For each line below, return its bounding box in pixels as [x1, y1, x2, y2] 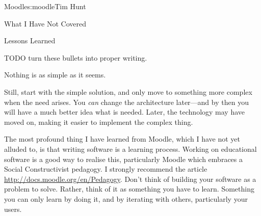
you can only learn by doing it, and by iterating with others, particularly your [4, 193, 248, 204]
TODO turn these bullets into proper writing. [4, 52, 147, 63]
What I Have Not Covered [4, 18, 87, 29]
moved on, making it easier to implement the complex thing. [4, 116, 193, 127]
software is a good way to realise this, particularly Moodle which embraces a [4, 153, 243, 164]
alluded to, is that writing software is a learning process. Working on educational [4, 143, 257, 154]
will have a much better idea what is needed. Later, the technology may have [4, 106, 245, 117]
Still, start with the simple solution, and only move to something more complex [4, 86, 252, 97]
